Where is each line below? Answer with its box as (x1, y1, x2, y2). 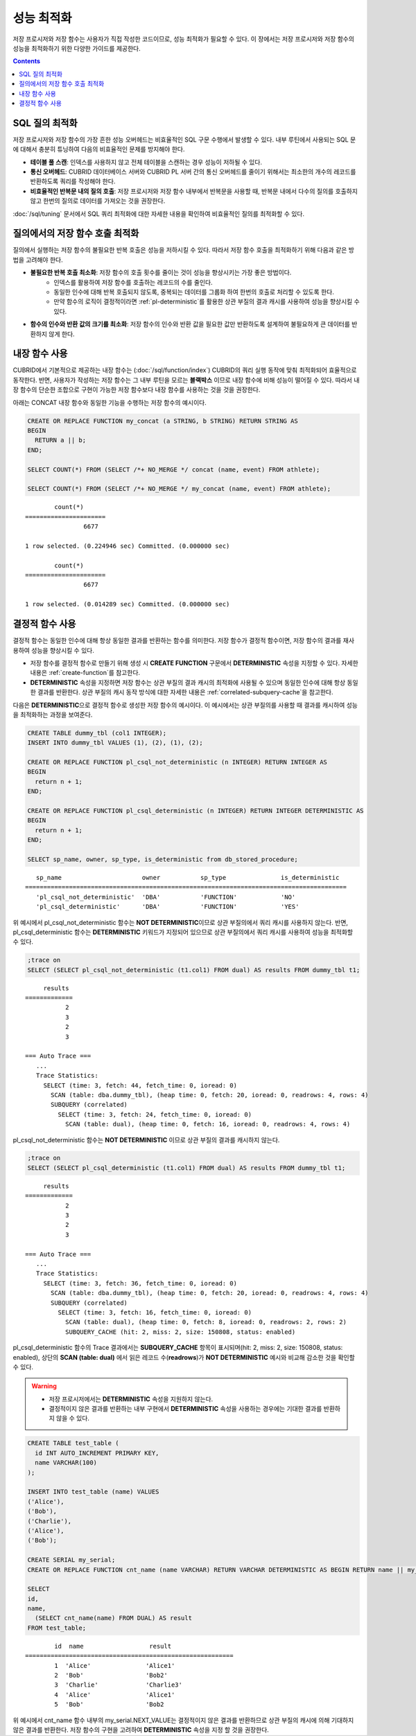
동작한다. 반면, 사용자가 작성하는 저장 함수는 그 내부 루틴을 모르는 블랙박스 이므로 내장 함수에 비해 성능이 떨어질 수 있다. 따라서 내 (12, 376, 360, 384)
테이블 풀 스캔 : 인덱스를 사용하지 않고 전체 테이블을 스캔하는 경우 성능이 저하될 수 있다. (30, 158, 263, 166)
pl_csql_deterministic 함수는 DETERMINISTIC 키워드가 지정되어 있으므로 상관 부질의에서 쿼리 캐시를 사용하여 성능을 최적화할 (12, 928, 354, 936)
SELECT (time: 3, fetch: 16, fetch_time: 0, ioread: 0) (58, 1308, 252, 1316)
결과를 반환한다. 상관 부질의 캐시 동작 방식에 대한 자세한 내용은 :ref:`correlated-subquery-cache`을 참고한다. (37, 688, 333, 696)
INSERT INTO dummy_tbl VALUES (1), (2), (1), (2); (27, 739, 204, 746)
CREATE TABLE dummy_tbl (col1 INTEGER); (27, 729, 166, 737)
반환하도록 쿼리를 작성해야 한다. (30, 177, 116, 185)
